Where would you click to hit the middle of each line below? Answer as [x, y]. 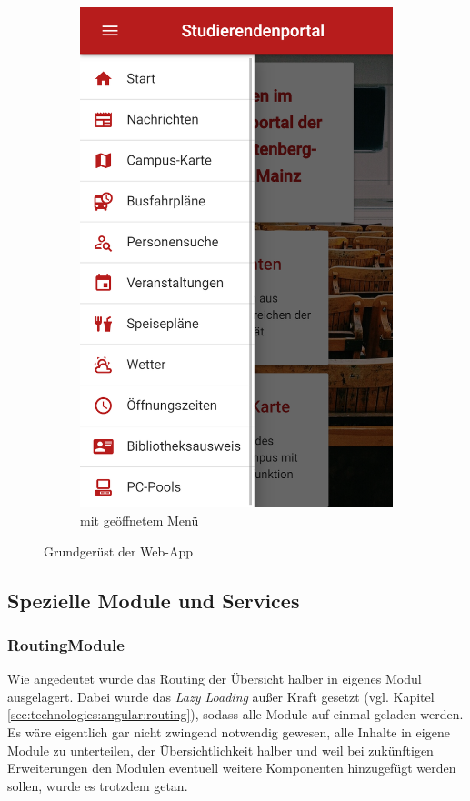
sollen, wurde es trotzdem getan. [98, 785]
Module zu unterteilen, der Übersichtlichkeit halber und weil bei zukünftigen [220, 750]
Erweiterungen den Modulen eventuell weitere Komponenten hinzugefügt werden [232, 768]
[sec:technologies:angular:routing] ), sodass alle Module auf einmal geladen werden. [235, 714]
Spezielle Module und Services [154, 600]
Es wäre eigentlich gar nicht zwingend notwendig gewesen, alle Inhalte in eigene [229, 731]
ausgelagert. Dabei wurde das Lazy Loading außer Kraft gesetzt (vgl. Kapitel [221, 696]
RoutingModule [66, 644]
